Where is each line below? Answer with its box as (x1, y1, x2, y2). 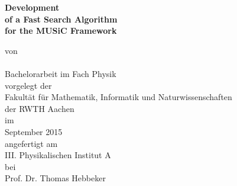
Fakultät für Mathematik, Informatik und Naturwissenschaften (5, 91, 232, 103)
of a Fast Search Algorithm (5, 12, 118, 25)
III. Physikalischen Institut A (5, 149, 111, 161)
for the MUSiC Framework (5, 24, 117, 37)
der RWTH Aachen (5, 102, 74, 114)
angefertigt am (5, 137, 58, 149)
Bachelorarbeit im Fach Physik (5, 67, 116, 79)
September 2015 (5, 125, 63, 137)
